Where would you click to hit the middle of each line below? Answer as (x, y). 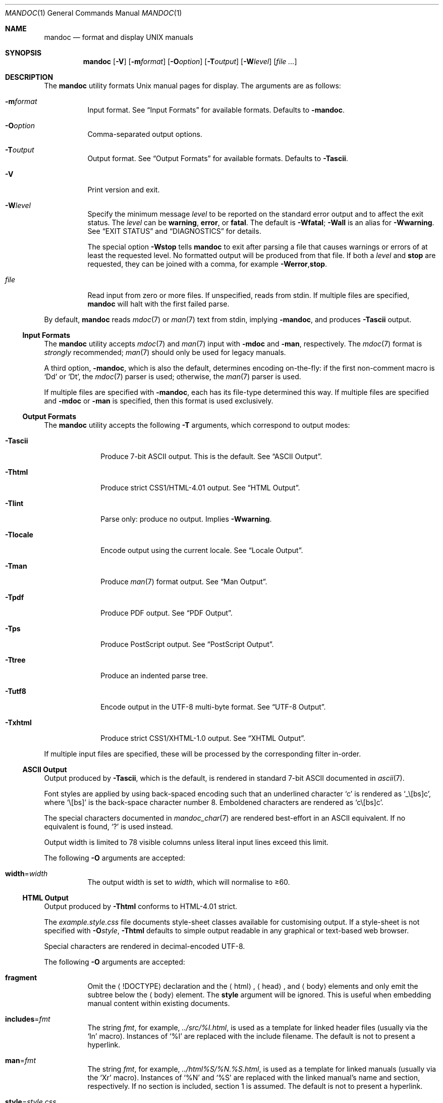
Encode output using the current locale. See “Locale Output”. (202, 550)
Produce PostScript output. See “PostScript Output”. (187, 644)
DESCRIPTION (29, 77)
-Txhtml (18, 722)
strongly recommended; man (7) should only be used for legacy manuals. (165, 352)
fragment (21, 977)
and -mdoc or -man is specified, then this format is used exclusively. (159, 401)
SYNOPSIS (23, 53)
